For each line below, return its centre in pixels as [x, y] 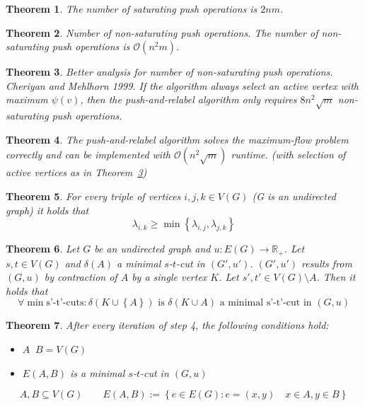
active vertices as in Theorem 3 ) [76, 172]
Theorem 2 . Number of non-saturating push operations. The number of [162, 32]
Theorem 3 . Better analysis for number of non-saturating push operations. [169, 72]
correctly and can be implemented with [88, 155]
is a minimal [97, 372]
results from [327, 263]
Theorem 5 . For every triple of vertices [93, 196]
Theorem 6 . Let [43, 249]
